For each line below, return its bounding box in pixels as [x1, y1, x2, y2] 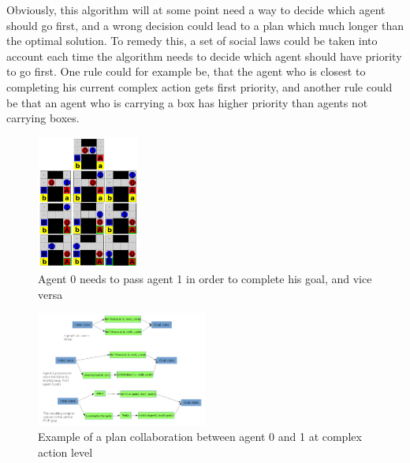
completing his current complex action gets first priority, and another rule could [6, 78, 393, 95]
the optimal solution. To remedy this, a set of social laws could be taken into [6, 32, 378, 49]
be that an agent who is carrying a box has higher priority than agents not [6, 94, 368, 110]
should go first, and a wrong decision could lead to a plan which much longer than [6, 17, 404, 33]
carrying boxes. [6, 110, 80, 126]
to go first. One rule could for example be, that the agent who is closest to [6, 63, 366, 80]
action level [38, 443, 93, 460]
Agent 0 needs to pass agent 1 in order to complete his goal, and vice [38, 271, 372, 287]
